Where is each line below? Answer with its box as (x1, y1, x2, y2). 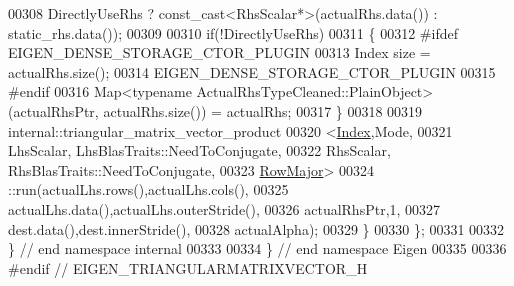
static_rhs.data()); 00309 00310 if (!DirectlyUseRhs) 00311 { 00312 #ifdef (8, 22, 458, 43)
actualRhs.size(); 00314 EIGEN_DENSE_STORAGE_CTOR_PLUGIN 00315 (8, 61, 496, 82)
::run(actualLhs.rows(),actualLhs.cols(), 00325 (8, 179, 289, 200)
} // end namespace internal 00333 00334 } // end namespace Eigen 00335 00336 (8, 238, 507, 259)
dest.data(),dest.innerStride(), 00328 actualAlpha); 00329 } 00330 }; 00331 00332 (8, 218, 505, 239)
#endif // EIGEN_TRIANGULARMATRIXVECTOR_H (8, 257, 368, 278)
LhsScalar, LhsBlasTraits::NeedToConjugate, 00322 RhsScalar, (8, 140, 391, 161)
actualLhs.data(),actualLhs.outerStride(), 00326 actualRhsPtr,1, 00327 (8, 198, 441, 219)
